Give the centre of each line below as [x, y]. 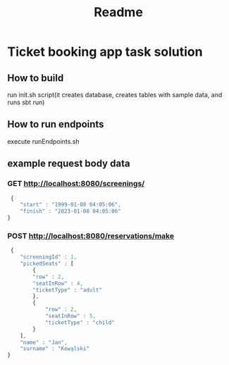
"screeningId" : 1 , [49, 257]
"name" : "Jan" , [44, 342]
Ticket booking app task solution [105, 52]
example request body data [69, 164]
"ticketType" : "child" [80, 322]
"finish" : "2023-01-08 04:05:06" [70, 211]
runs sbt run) [26, 102]
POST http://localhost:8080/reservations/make [91, 235]
